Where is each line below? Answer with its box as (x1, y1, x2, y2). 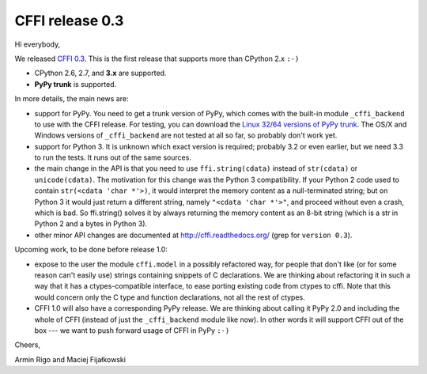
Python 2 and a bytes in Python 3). (34, 219, 148, 229)
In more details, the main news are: (14, 94, 129, 104)
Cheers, (14, 340, 41, 349)
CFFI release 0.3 (14, 12, 124, 29)
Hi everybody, (14, 40, 61, 49)
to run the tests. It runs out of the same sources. (34, 153, 191, 162)
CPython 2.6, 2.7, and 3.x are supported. (34, 68, 167, 78)
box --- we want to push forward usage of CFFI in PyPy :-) (34, 325, 230, 335)
